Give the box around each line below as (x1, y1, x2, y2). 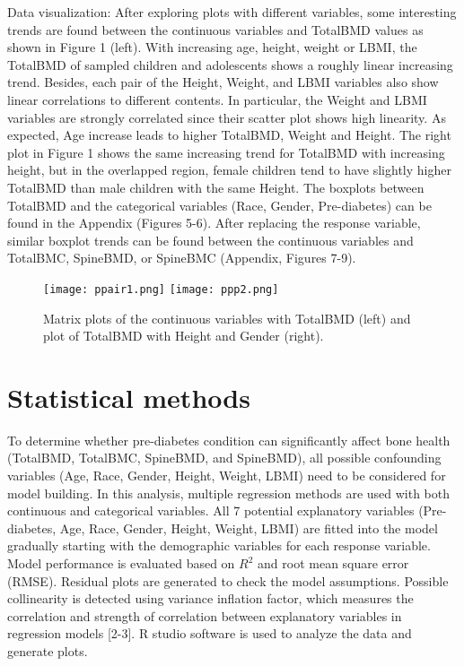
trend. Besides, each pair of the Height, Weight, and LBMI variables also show (7, 73, 439, 91)
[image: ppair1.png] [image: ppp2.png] (43, 282, 279, 296)
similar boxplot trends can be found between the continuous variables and (7, 230, 414, 249)
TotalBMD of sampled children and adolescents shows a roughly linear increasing (7, 55, 453, 74)
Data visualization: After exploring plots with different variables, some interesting (7, 3, 457, 21)
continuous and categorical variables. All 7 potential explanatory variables (7, 501, 415, 520)
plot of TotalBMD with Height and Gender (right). (43, 326, 324, 345)
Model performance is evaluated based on (7, 554, 235, 573)
